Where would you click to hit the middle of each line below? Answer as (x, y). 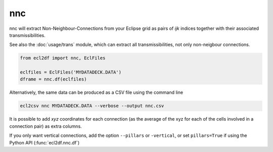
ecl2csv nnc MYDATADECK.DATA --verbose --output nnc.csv (92, 106)
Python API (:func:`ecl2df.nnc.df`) (44, 142)
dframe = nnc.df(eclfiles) (53, 79)
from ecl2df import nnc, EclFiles (63, 58)
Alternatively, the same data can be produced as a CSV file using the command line (96, 92)
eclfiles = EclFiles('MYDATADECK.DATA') (71, 72)
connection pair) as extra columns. (45, 126)
